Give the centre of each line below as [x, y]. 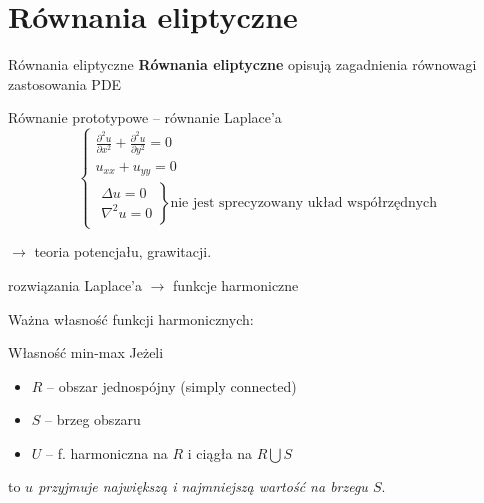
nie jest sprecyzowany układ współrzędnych [304, 203]
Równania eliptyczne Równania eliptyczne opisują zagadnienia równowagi [242, 64]
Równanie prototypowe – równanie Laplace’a [145, 117]
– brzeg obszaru [93, 419]
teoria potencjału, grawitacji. [123, 251]
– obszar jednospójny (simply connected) [172, 385]
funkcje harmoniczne [236, 284]
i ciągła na [219, 452]
